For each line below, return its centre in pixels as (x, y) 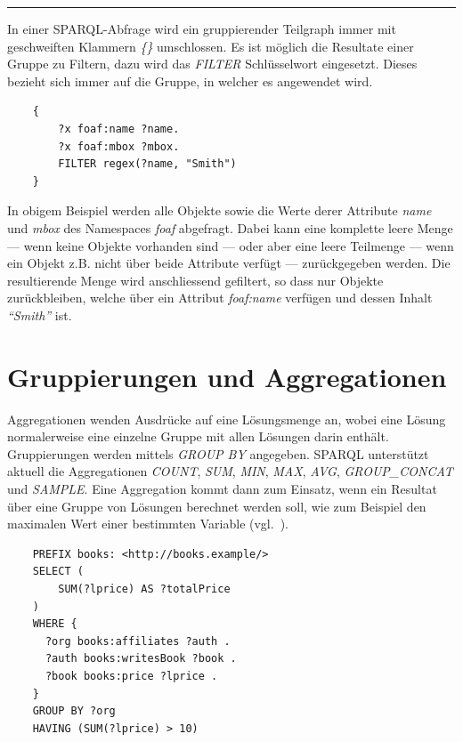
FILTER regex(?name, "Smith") (147, 164)
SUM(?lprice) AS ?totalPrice (144, 589)
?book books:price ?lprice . (131, 676)
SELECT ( (58, 572)
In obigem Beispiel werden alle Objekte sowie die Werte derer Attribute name (219, 210)
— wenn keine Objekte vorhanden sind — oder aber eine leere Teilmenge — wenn (231, 245)
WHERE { (55, 624)
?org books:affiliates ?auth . (138, 641)
